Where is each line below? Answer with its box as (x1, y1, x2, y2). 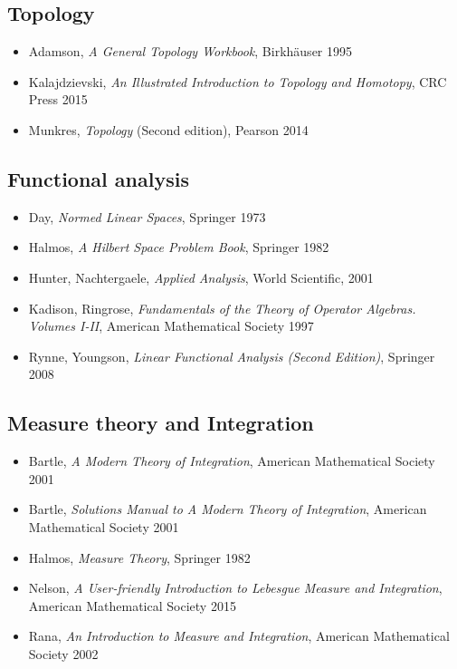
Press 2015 (28, 90, 88, 109)
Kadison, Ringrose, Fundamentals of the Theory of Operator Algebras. (28, 298, 416, 317)
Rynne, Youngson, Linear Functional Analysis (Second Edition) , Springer (28, 346, 435, 365)
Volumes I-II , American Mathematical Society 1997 (28, 316, 314, 335)
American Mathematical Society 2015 (28, 596, 236, 615)
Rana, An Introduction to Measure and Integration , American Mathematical (28, 626, 450, 645)
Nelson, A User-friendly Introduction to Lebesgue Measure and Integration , (28, 578, 443, 597)
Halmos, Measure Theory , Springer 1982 (28, 548, 251, 567)
